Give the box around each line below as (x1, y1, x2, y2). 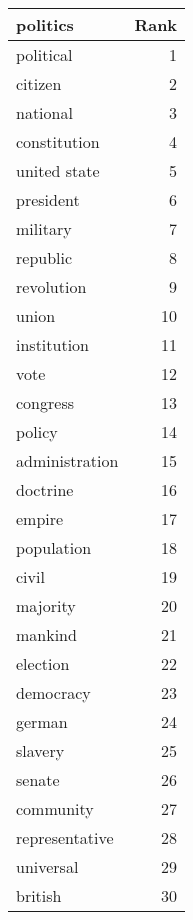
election (16, 652, 70, 675)
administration (16, 449, 119, 472)
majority (16, 594, 76, 617)
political (16, 43, 73, 66)
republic (16, 246, 73, 269)
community (16, 797, 94, 820)
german (16, 710, 68, 733)
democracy (16, 681, 91, 704)
